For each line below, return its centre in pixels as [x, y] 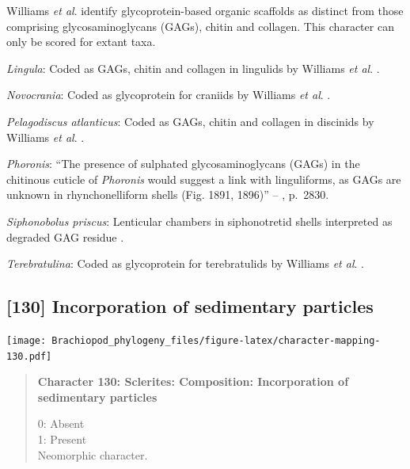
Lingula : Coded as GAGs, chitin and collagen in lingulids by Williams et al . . [193, 68]
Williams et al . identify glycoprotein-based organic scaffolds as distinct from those [205, 10]
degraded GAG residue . [65, 236]
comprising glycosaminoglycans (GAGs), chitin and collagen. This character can [200, 26]
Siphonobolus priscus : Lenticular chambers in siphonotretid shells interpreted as [199, 221]
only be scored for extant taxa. [81, 42]
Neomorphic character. [93, 454]
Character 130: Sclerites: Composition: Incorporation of [193, 381]
